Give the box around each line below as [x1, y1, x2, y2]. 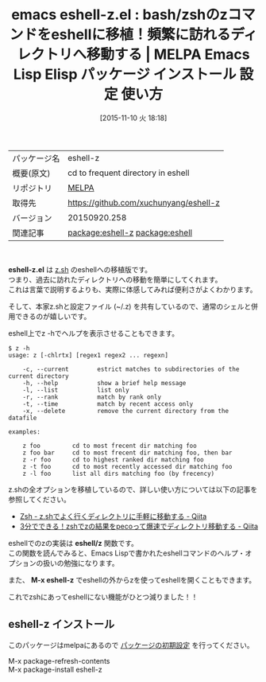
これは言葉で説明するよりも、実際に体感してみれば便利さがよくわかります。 [8, 284, 257, 294]
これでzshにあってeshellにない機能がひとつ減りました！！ [8, 592, 199, 602]
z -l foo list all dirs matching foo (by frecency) [22, 470, 215, 477]
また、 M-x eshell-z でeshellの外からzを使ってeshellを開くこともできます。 [8, 575, 256, 584]
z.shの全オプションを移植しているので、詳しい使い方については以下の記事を [8, 485, 258, 494]
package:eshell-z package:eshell [67, 227, 193, 238]
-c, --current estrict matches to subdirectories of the [22, 365, 240, 373]
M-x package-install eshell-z [8, 664, 102, 674]
